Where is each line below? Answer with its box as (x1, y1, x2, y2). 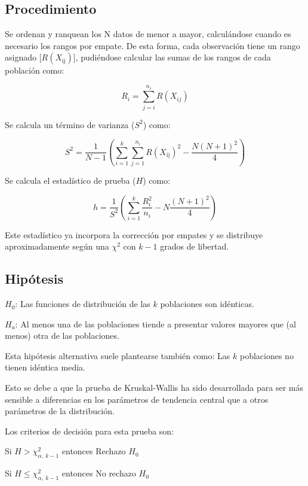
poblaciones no (239, 349, 294, 362)
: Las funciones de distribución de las (15, 297, 150, 310)
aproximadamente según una (5, 240, 109, 253)
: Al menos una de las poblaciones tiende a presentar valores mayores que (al (15, 317, 296, 330)
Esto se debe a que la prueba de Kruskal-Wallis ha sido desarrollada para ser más (5, 381, 303, 394)
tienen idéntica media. (5, 361, 85, 373)
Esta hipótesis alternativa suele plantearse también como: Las (5, 349, 230, 362)
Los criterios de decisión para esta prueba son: (5, 424, 174, 437)
